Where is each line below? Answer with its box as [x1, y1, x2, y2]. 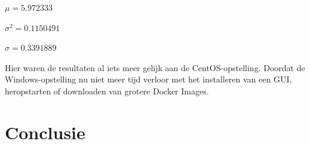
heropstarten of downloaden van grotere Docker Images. [5, 84, 209, 97]
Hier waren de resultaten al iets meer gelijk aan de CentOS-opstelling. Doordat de [5, 61, 305, 73]
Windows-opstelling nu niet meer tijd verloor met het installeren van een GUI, [5, 73, 292, 85]
